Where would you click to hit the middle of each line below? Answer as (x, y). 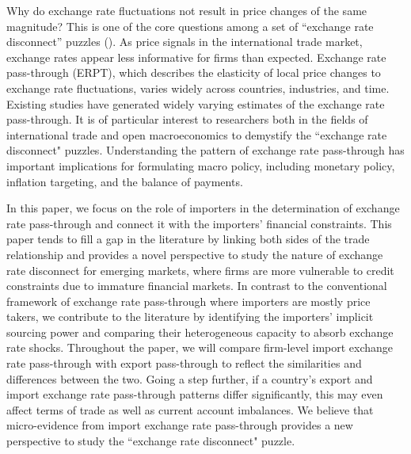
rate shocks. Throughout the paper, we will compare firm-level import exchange (200, 347)
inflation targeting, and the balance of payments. (125, 181)
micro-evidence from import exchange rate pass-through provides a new (180, 425)
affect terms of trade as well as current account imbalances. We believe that (190, 409)
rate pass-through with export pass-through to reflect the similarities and (184, 363)
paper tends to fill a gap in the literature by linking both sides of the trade (188, 239)
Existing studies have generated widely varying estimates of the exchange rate (196, 103)
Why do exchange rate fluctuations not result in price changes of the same (187, 10)
